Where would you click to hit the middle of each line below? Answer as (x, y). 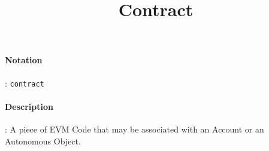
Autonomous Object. (43, 141)
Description (29, 106)
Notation (24, 60)
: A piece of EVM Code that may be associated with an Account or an (134, 129)
